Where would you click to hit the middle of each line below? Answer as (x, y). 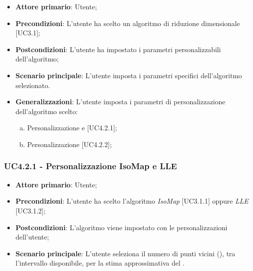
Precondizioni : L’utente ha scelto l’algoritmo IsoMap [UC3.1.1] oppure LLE (132, 201)
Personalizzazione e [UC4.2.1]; (72, 128)
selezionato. (33, 85)
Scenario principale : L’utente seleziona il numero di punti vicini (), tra (125, 253)
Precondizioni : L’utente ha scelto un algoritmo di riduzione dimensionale (128, 23)
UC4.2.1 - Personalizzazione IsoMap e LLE (90, 166)
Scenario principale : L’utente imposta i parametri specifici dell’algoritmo (129, 75)
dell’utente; (32, 237)
